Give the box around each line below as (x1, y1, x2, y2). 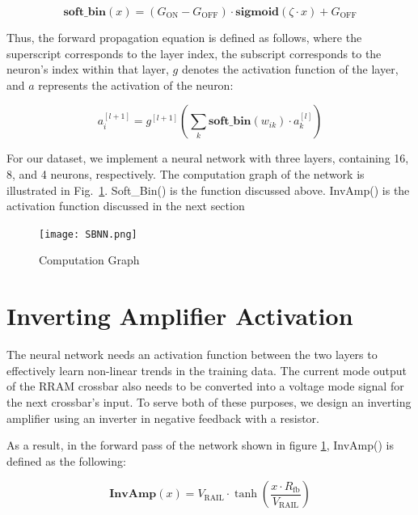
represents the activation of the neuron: (38, 76, 234, 93)
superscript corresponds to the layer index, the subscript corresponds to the (6, 44, 382, 61)
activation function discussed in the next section (6, 197, 245, 214)
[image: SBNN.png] (39, 228, 137, 240)
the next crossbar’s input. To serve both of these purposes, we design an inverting (6, 393, 412, 410)
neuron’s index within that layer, (6, 61, 169, 78)
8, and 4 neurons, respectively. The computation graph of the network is (6, 165, 365, 182)
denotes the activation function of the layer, (181, 61, 399, 78)
